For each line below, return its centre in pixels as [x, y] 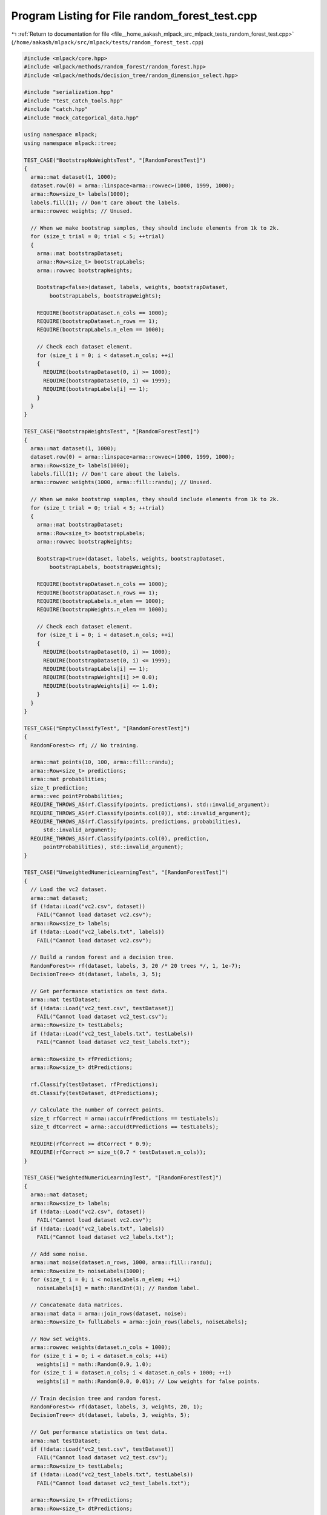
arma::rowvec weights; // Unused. [82, 211]
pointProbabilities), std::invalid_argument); [114, 847]
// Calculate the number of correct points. [97, 1110]
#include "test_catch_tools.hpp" [74, 101]
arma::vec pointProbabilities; [77, 796]
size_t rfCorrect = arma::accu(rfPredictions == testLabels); [125, 1118]
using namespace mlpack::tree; [71, 143]
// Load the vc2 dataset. [69, 890]
